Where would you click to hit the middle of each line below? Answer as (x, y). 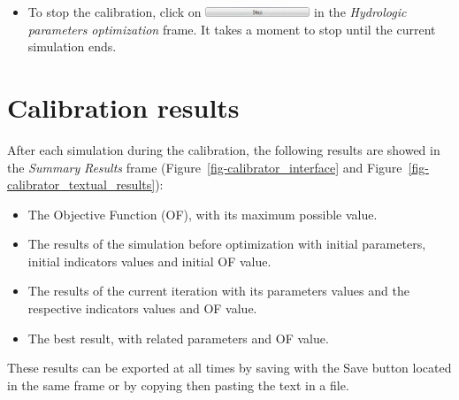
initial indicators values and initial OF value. (149, 261)
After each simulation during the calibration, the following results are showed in (224, 149)
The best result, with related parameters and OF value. (178, 338)
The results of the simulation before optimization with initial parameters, (227, 244)
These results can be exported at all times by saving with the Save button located (229, 368)
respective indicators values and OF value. (142, 308)
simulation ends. (72, 46)
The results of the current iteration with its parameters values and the (218, 291)
